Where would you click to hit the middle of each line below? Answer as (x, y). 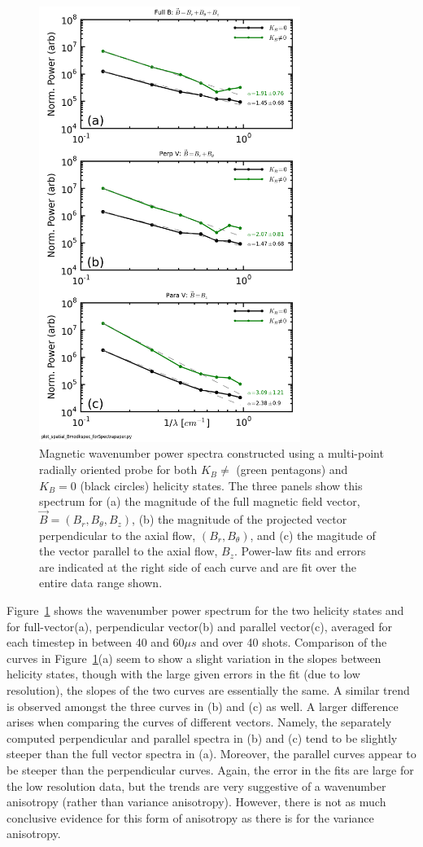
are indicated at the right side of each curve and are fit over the (198, 566)
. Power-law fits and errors (300, 551)
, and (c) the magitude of (313, 535)
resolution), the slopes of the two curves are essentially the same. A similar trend (208, 690)
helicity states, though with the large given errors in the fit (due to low (183, 674)
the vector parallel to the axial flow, (129, 551)
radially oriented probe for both (118, 470)
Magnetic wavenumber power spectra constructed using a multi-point (211, 453)
